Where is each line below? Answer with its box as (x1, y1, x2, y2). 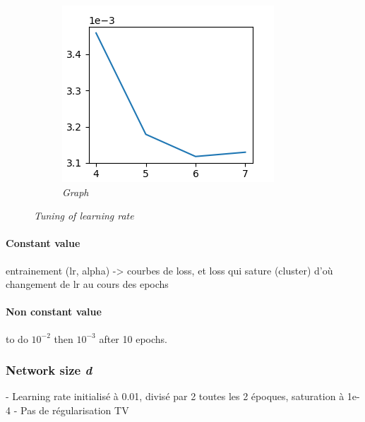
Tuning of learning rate (34, 208, 134, 223)
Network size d (6, 361, 92, 379)
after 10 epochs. (99, 331, 167, 346)
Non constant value (6, 304, 102, 319)
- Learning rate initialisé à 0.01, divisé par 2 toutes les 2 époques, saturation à (6, 389, 345, 404)
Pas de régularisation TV (20, 402, 129, 417)
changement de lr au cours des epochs (6, 277, 169, 291)
